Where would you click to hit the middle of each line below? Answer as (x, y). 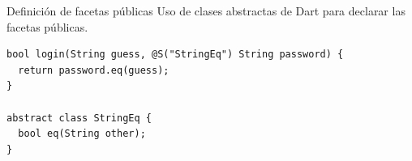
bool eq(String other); (82, 134)
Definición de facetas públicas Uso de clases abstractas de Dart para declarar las (206, 11)
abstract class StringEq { (79, 118)
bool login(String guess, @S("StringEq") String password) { (175, 55)
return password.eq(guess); (94, 70)
